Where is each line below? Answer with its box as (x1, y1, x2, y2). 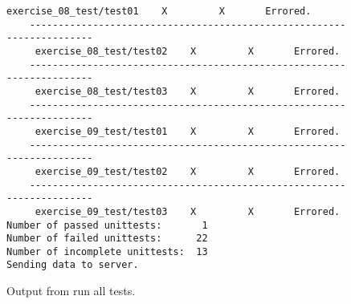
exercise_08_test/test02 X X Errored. (35, 45, 341, 57)
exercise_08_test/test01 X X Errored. (6, 6, 312, 17)
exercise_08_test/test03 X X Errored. (35, 85, 341, 97)
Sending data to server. (6, 259, 139, 271)
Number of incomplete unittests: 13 (6, 245, 208, 257)
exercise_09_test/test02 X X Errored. (35, 165, 341, 177)
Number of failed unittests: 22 (6, 233, 208, 245)
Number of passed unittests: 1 (6, 219, 208, 231)
